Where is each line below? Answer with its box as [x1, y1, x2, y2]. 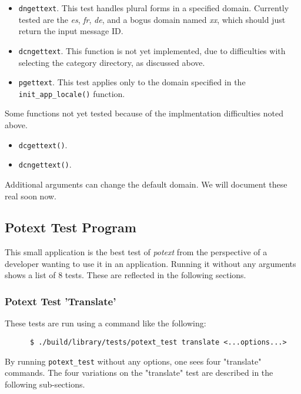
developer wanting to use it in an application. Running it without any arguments [5, 257, 296, 269]
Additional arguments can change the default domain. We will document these [5, 178, 287, 190]
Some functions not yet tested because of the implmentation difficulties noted [5, 107, 283, 119]
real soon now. [5, 189, 57, 202]
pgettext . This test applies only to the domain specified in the [18, 76, 246, 88]
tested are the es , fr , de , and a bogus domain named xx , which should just [18, 13, 286, 25]
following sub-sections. [5, 378, 85, 390]
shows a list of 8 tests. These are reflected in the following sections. [5, 269, 246, 281]
